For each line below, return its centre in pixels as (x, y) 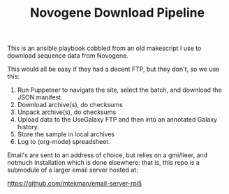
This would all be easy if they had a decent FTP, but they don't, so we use (113, 69)
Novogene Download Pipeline (117, 13)
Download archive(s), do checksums (70, 105)
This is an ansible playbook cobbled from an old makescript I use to (104, 48)
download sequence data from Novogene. (68, 56)
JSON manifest (39, 97)
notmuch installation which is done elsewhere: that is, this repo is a (104, 163)
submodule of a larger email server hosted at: (73, 170)
